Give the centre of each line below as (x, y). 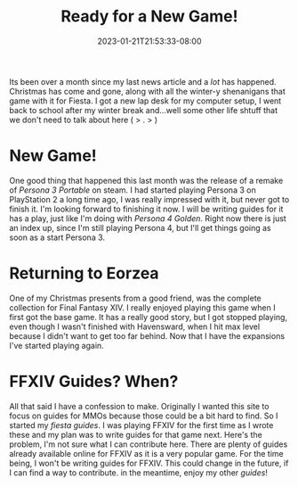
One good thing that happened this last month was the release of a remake (146, 180)
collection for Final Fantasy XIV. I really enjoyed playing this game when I (142, 307)
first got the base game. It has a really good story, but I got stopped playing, (148, 317)
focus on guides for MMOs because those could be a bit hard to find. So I (144, 416)
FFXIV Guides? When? (94, 382)
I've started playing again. (56, 345)
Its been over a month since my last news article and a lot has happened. (143, 81)
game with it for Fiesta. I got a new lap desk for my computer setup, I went (145, 101)
